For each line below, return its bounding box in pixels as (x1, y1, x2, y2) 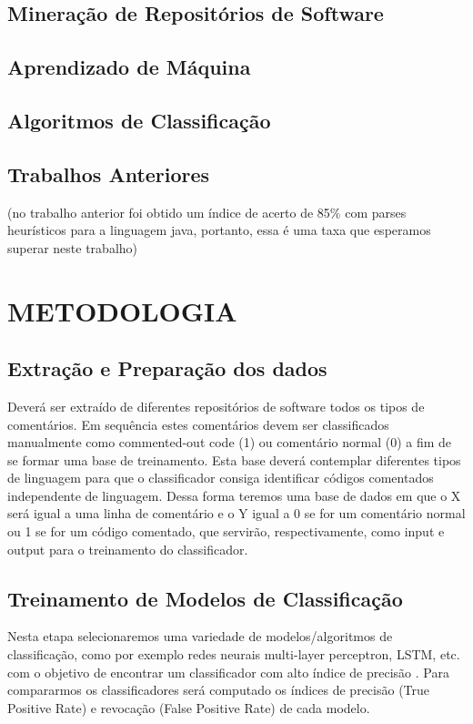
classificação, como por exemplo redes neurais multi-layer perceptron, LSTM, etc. (7, 645, 460, 664)
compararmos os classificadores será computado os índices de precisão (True (7, 680, 430, 699)
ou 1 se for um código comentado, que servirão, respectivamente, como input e (7, 522, 445, 541)
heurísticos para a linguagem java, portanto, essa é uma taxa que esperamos (7, 220, 431, 240)
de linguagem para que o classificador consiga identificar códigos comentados (7, 468, 434, 487)
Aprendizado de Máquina (7, 53, 251, 81)
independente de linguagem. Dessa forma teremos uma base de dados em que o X (7, 485, 461, 505)
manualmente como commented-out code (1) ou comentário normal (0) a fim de (7, 433, 452, 452)
